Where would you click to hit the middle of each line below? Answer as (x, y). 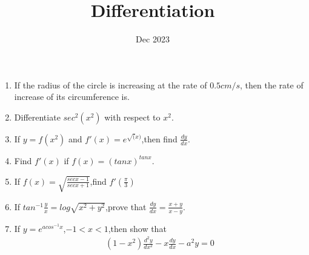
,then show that (137, 228)
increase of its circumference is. (72, 97)
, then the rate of (272, 84)
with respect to (132, 117)
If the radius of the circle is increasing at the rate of (111, 84)
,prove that (126, 206)
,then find (159, 138)
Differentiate (37, 117)
